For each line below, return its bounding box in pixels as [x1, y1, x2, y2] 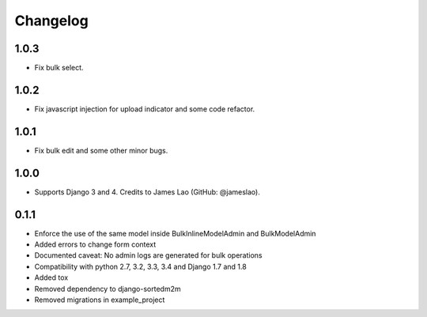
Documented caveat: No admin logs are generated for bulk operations [34, 251, 263, 260]
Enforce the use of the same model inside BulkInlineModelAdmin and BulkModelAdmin [34, 228, 316, 238]
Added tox [34, 273, 69, 282]
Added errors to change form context [34, 240, 157, 249]
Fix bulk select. [34, 63, 84, 73]
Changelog [14, 12, 89, 29]
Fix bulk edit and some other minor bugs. [34, 145, 168, 155]
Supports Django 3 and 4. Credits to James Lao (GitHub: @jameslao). [34, 187, 260, 197]
